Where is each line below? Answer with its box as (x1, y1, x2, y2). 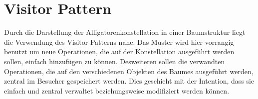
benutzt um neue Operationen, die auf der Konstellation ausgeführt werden (4, 46, 235, 57)
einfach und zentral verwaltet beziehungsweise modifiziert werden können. (4, 85, 230, 96)
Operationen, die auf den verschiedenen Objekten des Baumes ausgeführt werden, (4, 66, 254, 76)
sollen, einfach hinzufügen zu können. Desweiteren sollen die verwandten (4, 56, 225, 66)
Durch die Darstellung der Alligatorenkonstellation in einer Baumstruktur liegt (4, 27, 246, 37)
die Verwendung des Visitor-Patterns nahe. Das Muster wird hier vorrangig (4, 36, 234, 47)
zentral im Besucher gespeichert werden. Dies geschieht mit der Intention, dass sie (4, 76, 255, 86)
